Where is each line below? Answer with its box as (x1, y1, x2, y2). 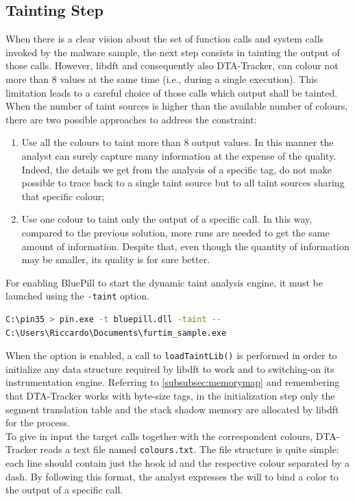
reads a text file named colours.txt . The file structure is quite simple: (40, 442, 339, 456)
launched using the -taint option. (5, 289, 149, 303)
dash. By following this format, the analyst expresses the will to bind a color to (5, 469, 339, 483)
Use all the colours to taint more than (21, 135, 181, 149)
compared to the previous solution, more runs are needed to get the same (21, 225, 330, 239)
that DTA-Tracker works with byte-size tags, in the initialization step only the (5, 388, 335, 402)
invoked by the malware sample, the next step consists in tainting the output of (5, 45, 340, 59)
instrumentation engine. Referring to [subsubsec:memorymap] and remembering (5, 375, 340, 389)
